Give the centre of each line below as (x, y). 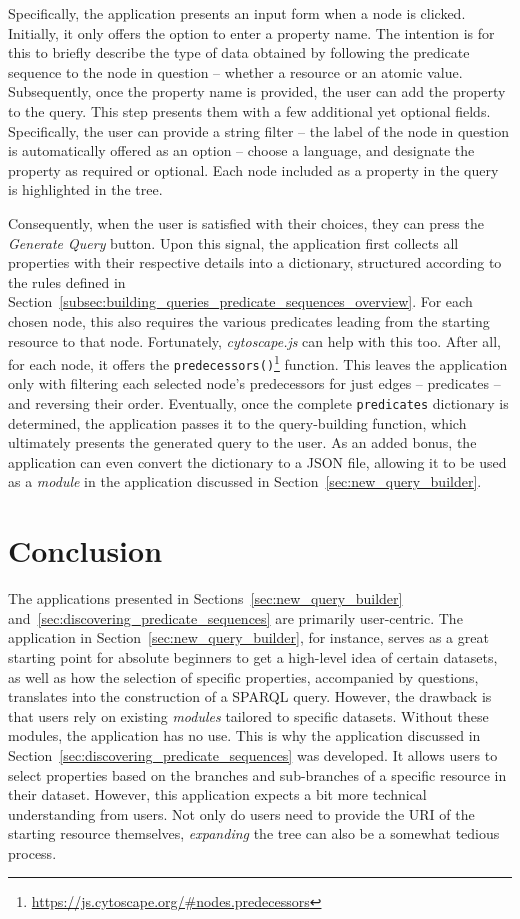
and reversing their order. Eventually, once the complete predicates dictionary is (258, 403)
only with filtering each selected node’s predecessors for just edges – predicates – (254, 383)
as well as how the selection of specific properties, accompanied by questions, (243, 676)
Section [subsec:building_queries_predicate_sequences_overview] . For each (240, 301)
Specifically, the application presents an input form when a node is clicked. (237, 13)
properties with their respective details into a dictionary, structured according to (255, 262)
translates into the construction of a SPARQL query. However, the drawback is (250, 696)
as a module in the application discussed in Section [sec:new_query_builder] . (245, 481)
